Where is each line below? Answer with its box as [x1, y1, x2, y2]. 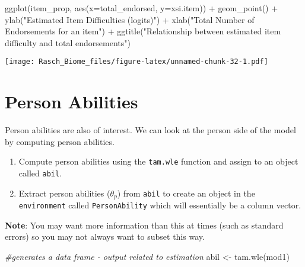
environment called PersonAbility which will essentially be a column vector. [18, 199, 301, 211]
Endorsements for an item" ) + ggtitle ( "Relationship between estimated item [5, 25, 281, 37]
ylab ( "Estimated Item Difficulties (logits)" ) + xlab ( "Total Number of [5, 13, 255, 25]
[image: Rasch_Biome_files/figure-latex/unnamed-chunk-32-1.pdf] [5, 57, 268, 66]
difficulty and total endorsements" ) [5, 36, 131, 49]
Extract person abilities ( [18, 186, 110, 199]
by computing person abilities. [5, 135, 115, 147]
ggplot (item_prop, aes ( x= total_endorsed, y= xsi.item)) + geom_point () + [5, 2, 278, 14]
